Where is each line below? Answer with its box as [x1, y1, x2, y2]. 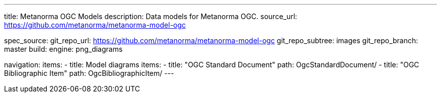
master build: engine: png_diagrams [4, 45, 123, 53]
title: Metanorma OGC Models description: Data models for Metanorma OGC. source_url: [4, 12, 298, 21]
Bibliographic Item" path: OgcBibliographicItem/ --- [4, 69, 174, 77]
